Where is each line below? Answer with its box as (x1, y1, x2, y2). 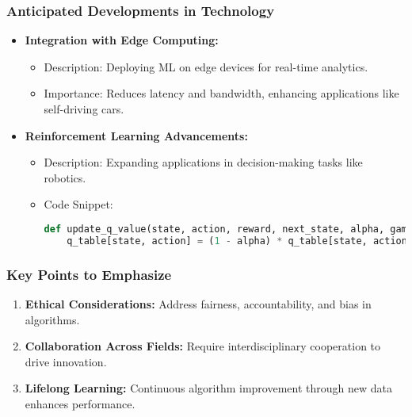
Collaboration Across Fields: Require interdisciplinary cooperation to (25, 338, 381, 354)
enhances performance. (25, 395, 135, 411)
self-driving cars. (44, 101, 124, 117)
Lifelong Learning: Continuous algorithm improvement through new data (25, 380, 392, 396)
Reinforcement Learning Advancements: (25, 127, 248, 143)
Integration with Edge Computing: (25, 32, 219, 48)
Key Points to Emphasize (6, 264, 172, 284)
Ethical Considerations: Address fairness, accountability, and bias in (25, 295, 372, 312)
